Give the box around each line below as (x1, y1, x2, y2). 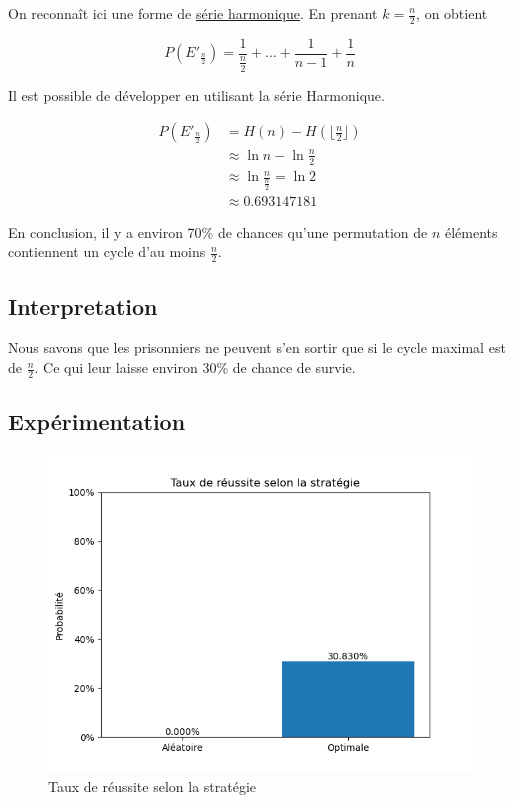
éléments (445, 221, 498, 242)
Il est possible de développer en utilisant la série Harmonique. (8, 84, 385, 105)
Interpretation (8, 290, 158, 321)
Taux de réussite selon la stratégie (48, 775, 257, 796)
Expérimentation (8, 406, 186, 437)
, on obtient (416, 3, 488, 23)
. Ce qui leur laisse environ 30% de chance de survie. (34, 357, 356, 378)
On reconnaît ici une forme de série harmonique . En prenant (8, 3, 378, 23)
